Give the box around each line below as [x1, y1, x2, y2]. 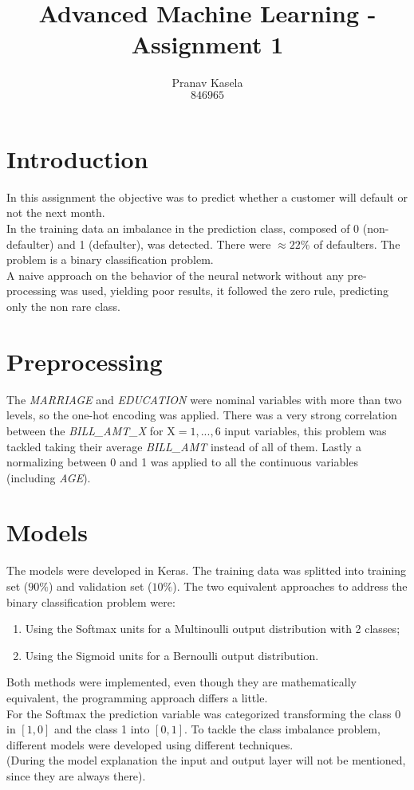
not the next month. [6, 204, 105, 221]
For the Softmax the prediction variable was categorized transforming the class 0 [6, 705, 401, 721]
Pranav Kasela [172, 74, 243, 91]
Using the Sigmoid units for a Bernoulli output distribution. [25, 647, 319, 663]
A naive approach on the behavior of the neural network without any [6, 266, 344, 283]
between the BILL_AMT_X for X [6, 422, 175, 438]
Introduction [6, 142, 148, 175]
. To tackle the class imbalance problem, [183, 721, 380, 737]
